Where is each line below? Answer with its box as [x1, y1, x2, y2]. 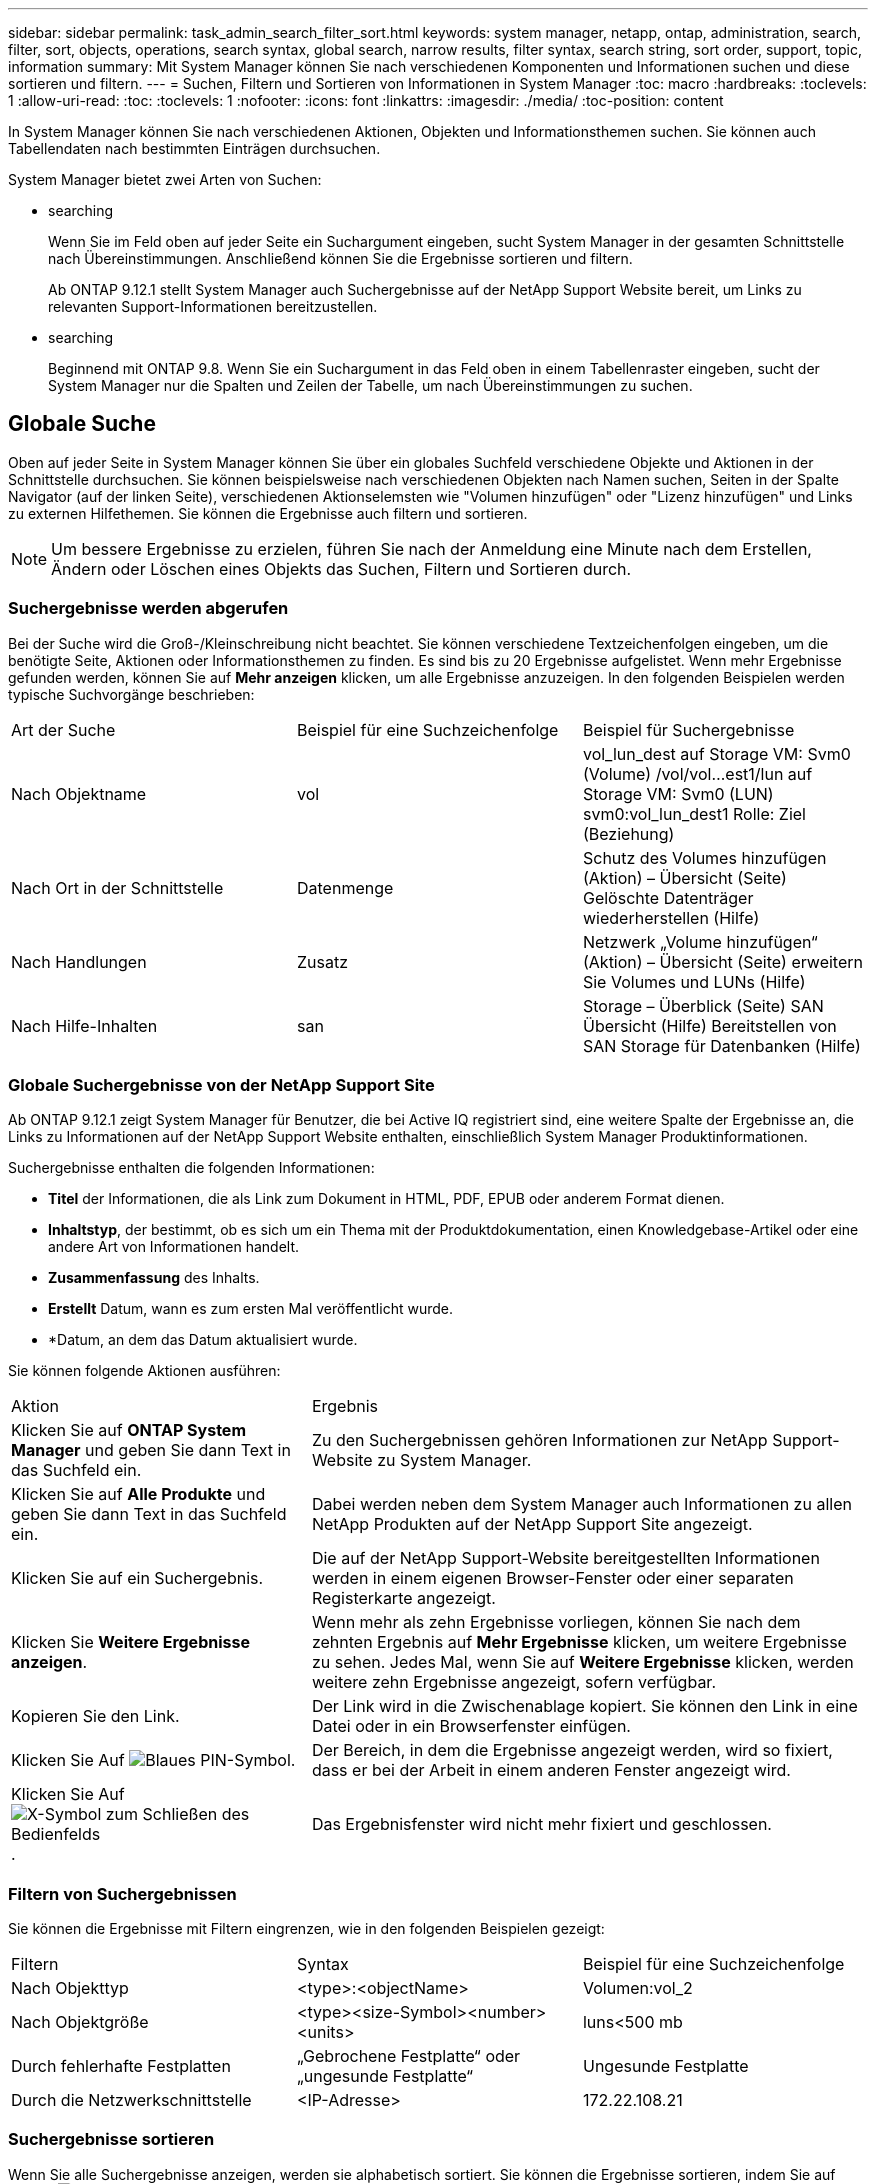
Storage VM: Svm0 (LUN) [582, 783, 774, 804]
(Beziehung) [582, 823, 675, 844]
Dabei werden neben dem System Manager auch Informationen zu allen [311, 1494, 852, 1515]
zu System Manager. [377, 1450, 532, 1471]
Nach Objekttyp [11, 1978, 129, 1999]
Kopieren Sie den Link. [11, 1706, 180, 1727]
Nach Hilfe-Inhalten [11, 1015, 158, 1036]
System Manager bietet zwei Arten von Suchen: [8, 171, 322, 188]
